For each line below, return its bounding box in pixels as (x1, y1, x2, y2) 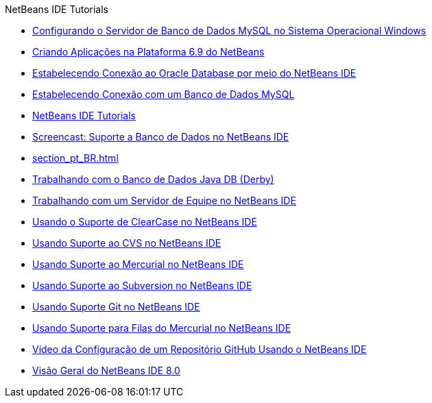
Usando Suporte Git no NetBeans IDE (32, 301, 200, 313)
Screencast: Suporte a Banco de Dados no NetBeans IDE (32, 131, 289, 143)
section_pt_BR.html (32, 152, 119, 164)
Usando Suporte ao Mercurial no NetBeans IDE (32, 258, 244, 270)
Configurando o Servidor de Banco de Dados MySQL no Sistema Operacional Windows (32, 25, 427, 36)
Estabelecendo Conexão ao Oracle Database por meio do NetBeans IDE (32, 67, 357, 79)
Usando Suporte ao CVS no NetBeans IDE (32, 237, 221, 249)
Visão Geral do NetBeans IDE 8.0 (32, 365, 180, 376)
